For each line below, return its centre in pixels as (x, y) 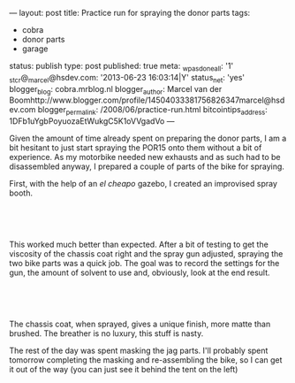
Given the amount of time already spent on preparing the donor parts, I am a (148, 138)
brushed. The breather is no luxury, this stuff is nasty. (106, 333)
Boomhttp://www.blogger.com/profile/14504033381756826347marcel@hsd (147, 100)
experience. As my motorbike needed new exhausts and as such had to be (145, 157)
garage (35, 49)
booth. (21, 193)
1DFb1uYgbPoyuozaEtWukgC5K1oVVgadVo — (92, 121)
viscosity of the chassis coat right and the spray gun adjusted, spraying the (146, 254)
